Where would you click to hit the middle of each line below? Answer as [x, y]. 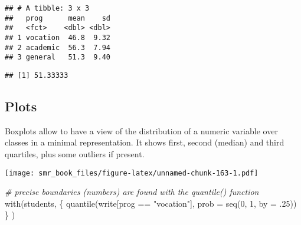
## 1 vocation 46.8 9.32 [58, 37]
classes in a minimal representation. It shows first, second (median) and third [145, 142]
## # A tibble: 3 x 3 [47, 8]
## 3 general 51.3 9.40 [58, 57]
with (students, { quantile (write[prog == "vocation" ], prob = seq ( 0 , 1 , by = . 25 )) [151, 203]
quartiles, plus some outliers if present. [75, 153]
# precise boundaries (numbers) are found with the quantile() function [132, 192]
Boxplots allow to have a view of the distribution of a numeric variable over [141, 130]
